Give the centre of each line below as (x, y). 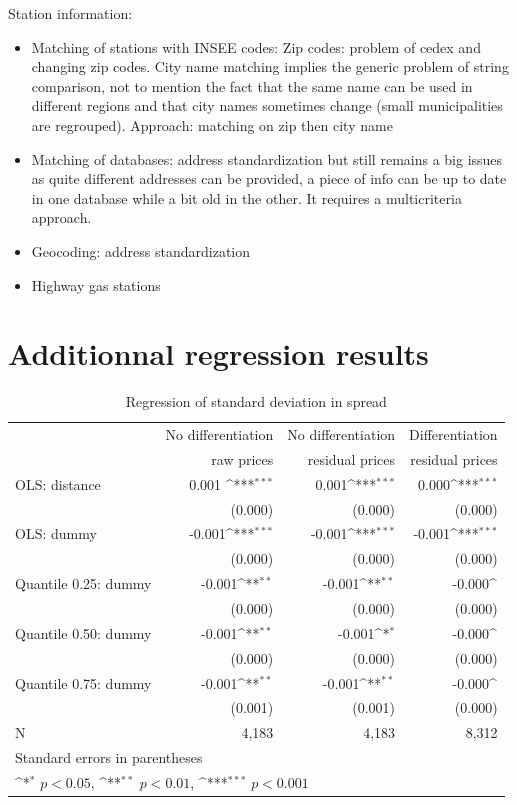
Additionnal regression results (218, 353)
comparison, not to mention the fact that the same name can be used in (252, 85)
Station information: (70, 13)
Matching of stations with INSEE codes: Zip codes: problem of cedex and (256, 46)
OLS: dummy (56, 533)
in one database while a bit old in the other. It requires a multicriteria (246, 197)
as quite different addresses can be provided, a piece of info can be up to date (269, 178)
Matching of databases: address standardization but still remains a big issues (267, 158)
